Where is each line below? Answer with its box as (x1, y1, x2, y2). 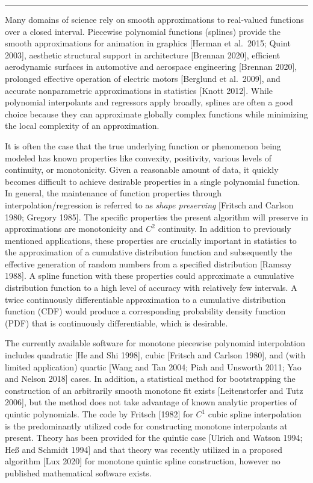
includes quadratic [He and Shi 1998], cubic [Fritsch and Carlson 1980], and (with (5, 349, 306, 361)
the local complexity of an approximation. (5, 119, 160, 132)
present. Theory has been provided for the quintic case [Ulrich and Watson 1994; (5, 431, 303, 444)
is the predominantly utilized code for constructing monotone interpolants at (5, 419, 288, 432)
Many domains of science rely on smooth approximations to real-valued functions (5, 13, 304, 25)
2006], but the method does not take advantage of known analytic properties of (5, 396, 297, 408)
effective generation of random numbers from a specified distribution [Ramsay (5, 257, 292, 270)
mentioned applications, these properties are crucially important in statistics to (5, 234, 297, 246)
